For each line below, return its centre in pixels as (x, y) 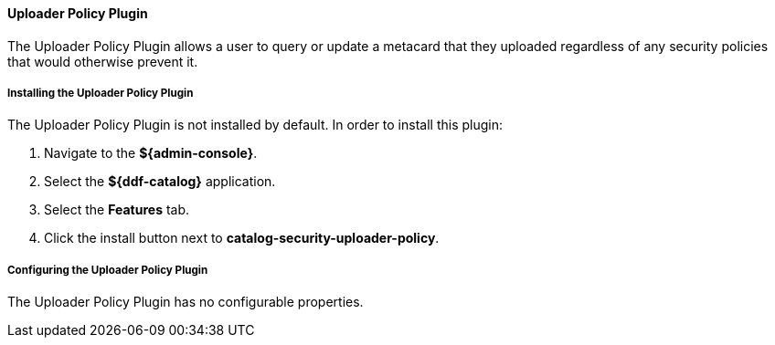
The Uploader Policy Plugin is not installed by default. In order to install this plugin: (255, 125)
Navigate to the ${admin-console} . (151, 153)
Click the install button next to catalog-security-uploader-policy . (242, 238)
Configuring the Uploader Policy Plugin (108, 270)
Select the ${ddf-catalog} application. (160, 182)
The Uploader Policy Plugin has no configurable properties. (186, 302)
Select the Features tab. (117, 210)
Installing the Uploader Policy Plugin (101, 93)
